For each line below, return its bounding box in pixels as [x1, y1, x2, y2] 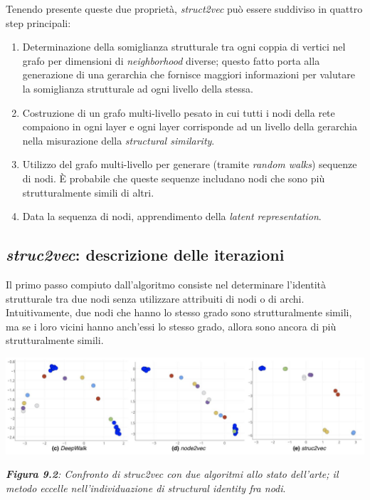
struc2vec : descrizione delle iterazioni [6, 244, 285, 266]
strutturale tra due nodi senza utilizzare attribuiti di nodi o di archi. [6, 291, 305, 306]
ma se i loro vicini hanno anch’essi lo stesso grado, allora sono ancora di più [6, 318, 337, 333]
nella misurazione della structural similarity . [22, 132, 215, 147]
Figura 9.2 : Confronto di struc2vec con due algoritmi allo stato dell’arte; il [6, 467, 339, 481]
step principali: [6, 15, 71, 30]
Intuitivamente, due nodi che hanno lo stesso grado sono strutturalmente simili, [6, 305, 352, 320]
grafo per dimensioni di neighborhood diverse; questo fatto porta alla [22, 53, 320, 68]
